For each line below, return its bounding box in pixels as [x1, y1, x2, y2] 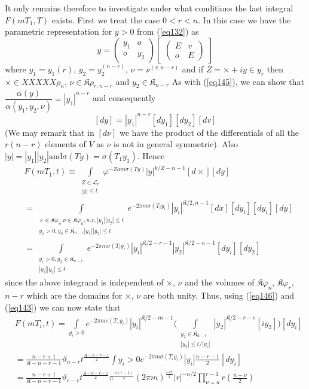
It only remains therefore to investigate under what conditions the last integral [5, 2, 293, 14]
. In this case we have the [198, 13, 291, 26]
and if [182, 62, 204, 75]
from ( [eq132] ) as [137, 25, 199, 38]
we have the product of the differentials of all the [119, 126, 299, 138]
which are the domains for [26, 288, 123, 301]
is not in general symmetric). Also [114, 138, 238, 150]
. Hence [137, 149, 165, 162]
